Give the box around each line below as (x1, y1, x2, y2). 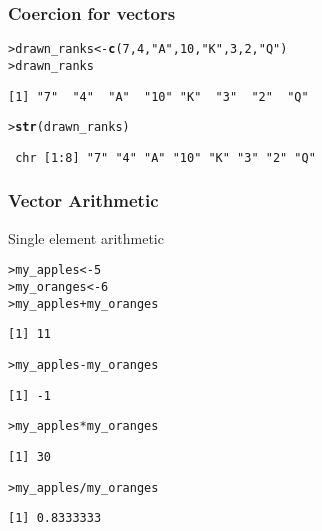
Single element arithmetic (8, 227, 164, 248)
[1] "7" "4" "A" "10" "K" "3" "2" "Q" (8, 89, 309, 104)
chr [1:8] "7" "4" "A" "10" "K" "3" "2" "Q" (15, 150, 316, 165)
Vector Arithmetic (8, 188, 159, 213)
